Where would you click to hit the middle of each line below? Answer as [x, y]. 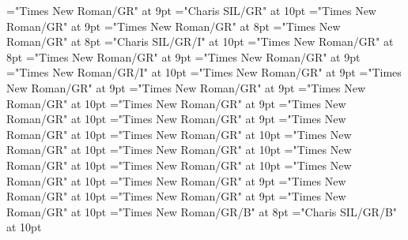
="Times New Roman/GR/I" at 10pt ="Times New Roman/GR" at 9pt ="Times [204, 72]
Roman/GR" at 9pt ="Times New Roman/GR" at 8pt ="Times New [174, 26]
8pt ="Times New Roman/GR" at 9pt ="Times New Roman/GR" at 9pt [183, 56]
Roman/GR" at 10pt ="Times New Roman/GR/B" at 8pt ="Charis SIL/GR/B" [202, 211]
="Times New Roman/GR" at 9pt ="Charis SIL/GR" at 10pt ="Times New [191, 10]
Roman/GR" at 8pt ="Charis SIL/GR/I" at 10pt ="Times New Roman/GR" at [200, 41]
